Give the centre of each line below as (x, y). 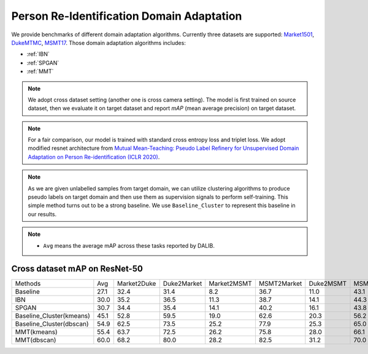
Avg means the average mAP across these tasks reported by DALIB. (129, 245)
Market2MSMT (231, 284)
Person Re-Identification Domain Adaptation (127, 16)
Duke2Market (182, 284)
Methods (28, 284)
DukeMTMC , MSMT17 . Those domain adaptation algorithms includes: (99, 42)
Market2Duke (136, 284)
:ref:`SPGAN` (43, 63)
